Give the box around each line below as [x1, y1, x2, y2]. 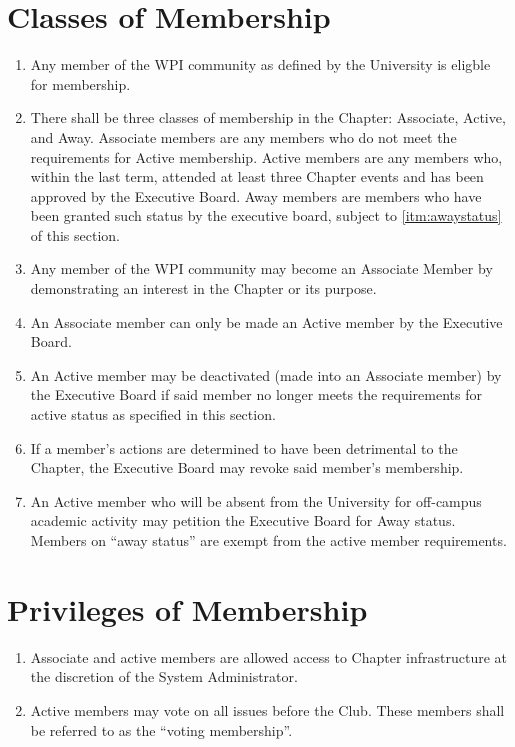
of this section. [30, 224, 121, 245]
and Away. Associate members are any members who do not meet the [30, 126, 457, 147]
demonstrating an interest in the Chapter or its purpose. [30, 278, 377, 299]
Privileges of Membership [7, 588, 368, 629]
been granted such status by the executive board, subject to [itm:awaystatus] [30, 205, 502, 226]
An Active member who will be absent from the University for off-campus [30, 490, 482, 511]
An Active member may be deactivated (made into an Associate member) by [30, 364, 502, 385]
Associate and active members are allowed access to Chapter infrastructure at [30, 646, 508, 667]
